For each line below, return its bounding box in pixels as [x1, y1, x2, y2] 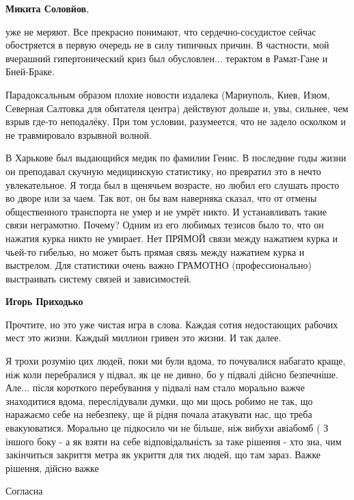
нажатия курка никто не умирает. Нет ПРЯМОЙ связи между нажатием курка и [5, 231, 338, 245]
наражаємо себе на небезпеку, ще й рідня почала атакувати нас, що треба [5, 407, 312, 421]
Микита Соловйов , [5, 1, 89, 15]
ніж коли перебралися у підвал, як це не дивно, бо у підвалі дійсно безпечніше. [5, 367, 338, 381]
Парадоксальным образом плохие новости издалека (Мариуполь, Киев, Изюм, [5, 87, 330, 101]
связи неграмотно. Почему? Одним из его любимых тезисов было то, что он [5, 218, 324, 232]
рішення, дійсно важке [5, 460, 99, 475]
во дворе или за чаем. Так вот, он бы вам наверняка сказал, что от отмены [5, 191, 317, 205]
